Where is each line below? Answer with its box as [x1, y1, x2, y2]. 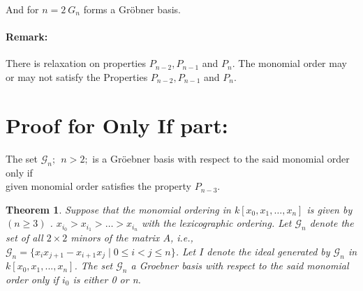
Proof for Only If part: [6, 110, 228, 139]
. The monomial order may [232, 56, 347, 70]
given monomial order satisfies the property [6, 179, 191, 193]
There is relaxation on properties [6, 56, 146, 70]
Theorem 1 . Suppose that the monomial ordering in [6, 202, 231, 216]
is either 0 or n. [73, 271, 141, 286]
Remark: [6, 29, 48, 44]
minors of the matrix [71, 230, 160, 245]
